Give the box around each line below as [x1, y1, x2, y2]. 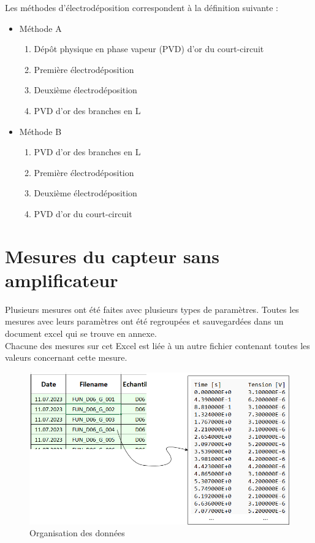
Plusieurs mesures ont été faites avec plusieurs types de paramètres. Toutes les [5, 302, 299, 315]
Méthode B [19, 125, 62, 137]
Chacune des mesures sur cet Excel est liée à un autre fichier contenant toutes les [5, 339, 310, 352]
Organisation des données [29, 526, 125, 539]
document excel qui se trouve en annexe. [5, 327, 157, 340]
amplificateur [5, 267, 118, 292]
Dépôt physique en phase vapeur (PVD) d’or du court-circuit [34, 42, 264, 55]
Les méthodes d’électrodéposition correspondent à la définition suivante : [5, 1, 278, 13]
